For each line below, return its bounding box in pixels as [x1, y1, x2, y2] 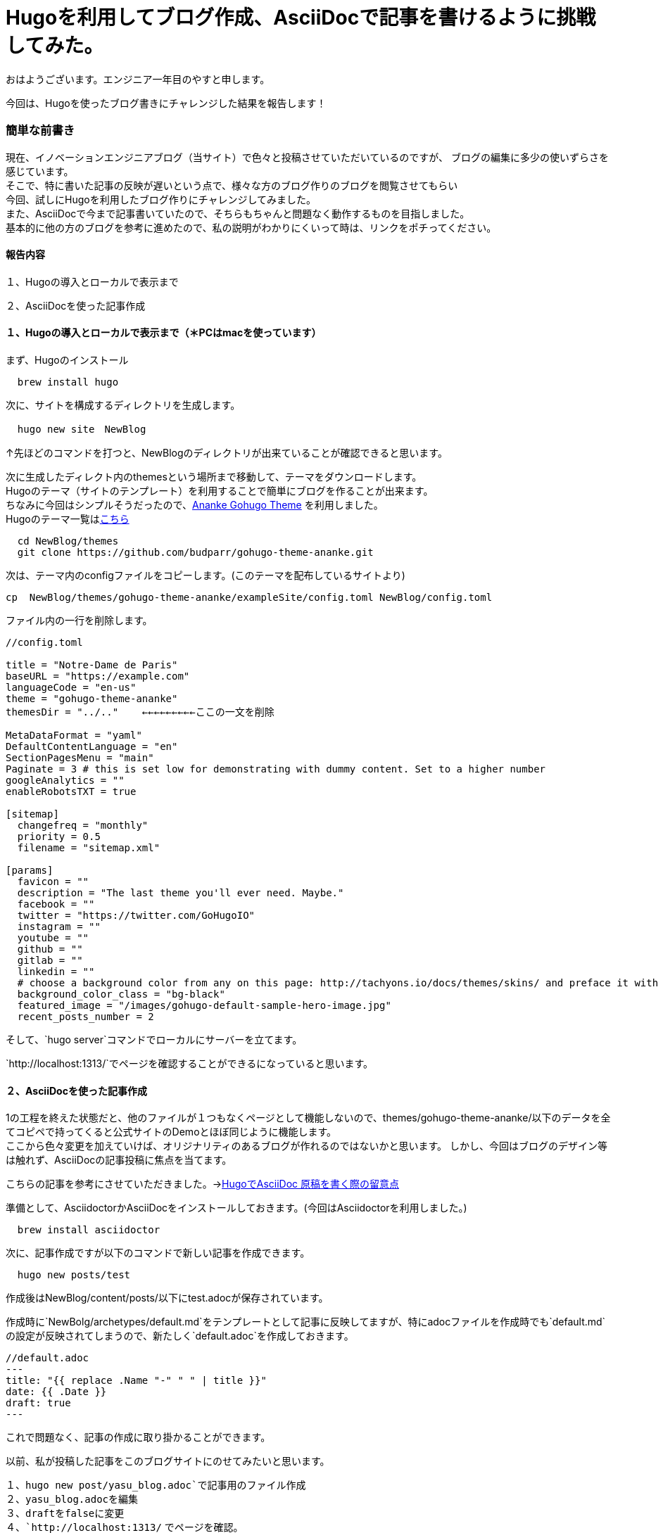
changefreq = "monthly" [17, 819, 149, 831]
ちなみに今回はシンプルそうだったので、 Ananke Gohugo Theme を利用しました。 [6, 498, 384, 511]
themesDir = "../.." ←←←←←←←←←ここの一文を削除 [6, 706, 274, 718]
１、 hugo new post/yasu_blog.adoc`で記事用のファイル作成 [6, 1479, 306, 1491]
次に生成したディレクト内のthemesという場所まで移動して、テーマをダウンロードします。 [6, 470, 422, 483]
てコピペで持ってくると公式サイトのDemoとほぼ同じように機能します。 [6, 1126, 337, 1138]
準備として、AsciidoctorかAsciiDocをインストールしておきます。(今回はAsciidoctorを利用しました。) [6, 1202, 467, 1214]
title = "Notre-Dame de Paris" [6, 659, 178, 670]
